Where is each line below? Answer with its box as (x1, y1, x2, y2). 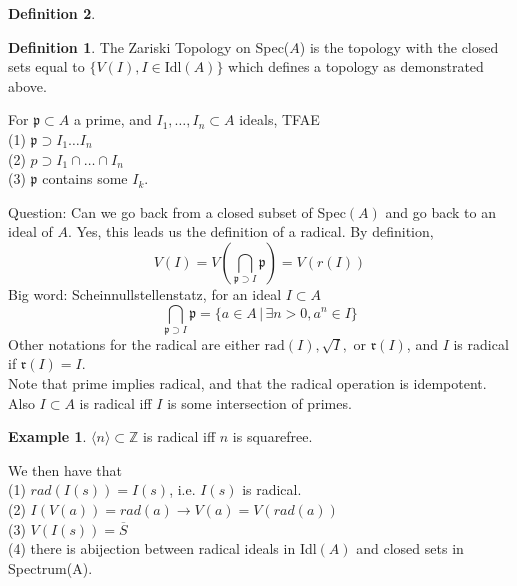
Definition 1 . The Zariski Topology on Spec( (8, 36, 290, 57)
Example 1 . (8, 426, 87, 447)
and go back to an (385, 201, 496, 222)
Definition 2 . (8, 3, 96, 23)
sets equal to (8, 56, 85, 77)
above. (8, 75, 47, 96)
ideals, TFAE (239, 109, 320, 130)
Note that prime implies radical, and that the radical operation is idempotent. (8, 373, 487, 394)
